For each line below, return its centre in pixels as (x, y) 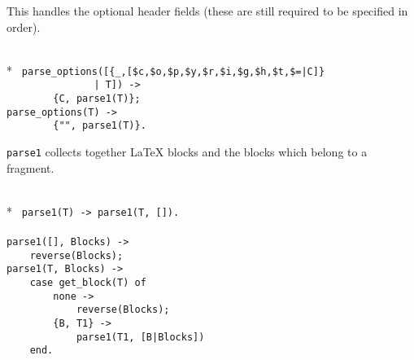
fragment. (31, 167)
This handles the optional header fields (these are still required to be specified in (207, 11)
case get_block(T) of (88, 283)
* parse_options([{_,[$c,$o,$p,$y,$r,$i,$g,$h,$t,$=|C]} (166, 70)
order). (24, 26)
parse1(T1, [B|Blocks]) (140, 337)
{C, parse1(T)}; (97, 99)
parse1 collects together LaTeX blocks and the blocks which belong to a (187, 152)
